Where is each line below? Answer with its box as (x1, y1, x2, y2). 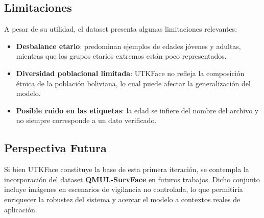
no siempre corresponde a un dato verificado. (16, 115, 157, 126)
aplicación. (4, 204, 37, 214)
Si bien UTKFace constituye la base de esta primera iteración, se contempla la (4, 164, 249, 175)
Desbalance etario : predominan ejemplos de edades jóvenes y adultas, (16, 40, 241, 51)
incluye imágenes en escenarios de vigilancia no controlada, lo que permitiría (4, 184, 243, 195)
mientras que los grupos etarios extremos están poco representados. (16, 51, 227, 61)
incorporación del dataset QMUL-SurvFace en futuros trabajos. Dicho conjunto (4, 174, 260, 184)
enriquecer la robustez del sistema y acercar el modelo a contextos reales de (4, 193, 241, 204)
